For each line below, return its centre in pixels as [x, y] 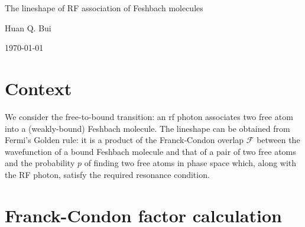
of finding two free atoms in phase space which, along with [190, 163]
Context [38, 88]
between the [278, 140]
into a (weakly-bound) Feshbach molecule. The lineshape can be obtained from [147, 128]
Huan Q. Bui [28, 27]
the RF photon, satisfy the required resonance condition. [107, 174]
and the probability [40, 163]
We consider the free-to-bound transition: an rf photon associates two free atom [149, 116]
